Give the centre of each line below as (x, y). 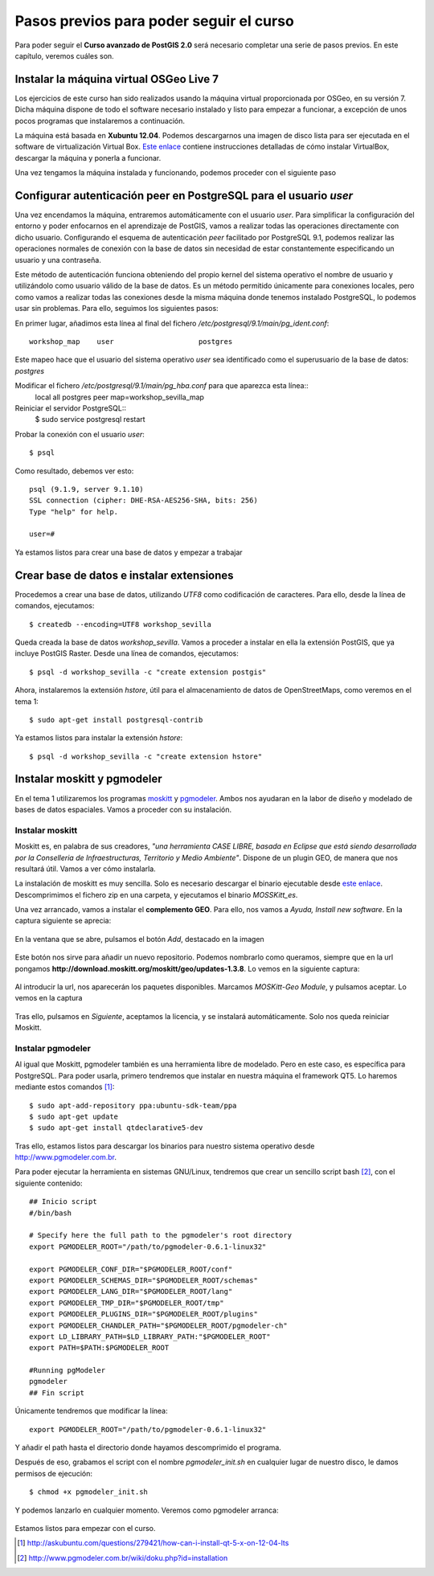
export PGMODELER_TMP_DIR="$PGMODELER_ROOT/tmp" (127, 1303)
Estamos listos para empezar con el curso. (85, 1528)
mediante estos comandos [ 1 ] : (65, 1087)
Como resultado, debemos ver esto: (74, 471)
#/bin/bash (51, 1213)
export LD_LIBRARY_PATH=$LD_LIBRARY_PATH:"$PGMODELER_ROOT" (150, 1337)
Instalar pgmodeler (53, 1048)
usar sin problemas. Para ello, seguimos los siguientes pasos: (117, 309)
